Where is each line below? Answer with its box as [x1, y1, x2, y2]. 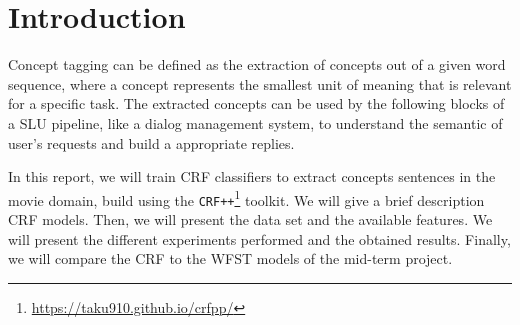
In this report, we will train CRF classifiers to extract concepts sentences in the [8, 166, 496, 187]
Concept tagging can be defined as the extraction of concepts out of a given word [8, 54, 506, 75]
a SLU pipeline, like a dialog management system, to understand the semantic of [8, 112, 503, 133]
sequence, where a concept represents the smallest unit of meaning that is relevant [8, 73, 512, 94]
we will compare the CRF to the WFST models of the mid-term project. [8, 248, 453, 269]
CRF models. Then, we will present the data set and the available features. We [8, 209, 493, 229]
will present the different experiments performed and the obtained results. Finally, [8, 228, 511, 249]
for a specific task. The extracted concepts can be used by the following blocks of [8, 93, 505, 114]
